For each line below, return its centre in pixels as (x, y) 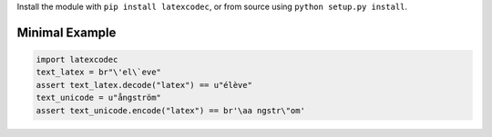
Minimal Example (67, 32)
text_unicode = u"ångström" (98, 98)
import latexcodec (77, 59)
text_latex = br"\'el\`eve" (98, 72)
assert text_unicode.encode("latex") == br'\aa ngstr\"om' (170, 110)
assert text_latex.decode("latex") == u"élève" (144, 85)
